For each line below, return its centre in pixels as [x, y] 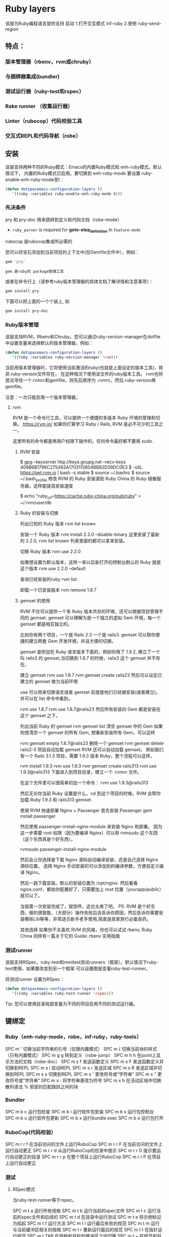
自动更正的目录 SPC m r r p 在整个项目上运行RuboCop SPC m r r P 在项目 [85, 1157]
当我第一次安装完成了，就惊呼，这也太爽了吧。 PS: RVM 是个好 [85, 906]
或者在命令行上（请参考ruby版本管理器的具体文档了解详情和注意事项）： [79, 282]
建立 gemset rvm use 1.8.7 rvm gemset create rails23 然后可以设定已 [91, 675]
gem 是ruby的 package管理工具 [34, 272]
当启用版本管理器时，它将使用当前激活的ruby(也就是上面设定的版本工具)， [82, 368]
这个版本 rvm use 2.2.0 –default [53, 568]
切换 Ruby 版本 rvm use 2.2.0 [50, 551]
